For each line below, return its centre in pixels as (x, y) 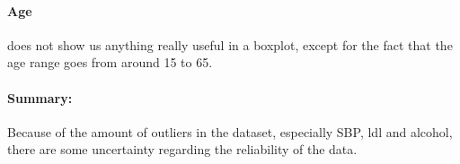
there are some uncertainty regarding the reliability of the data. (182, 149)
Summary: (40, 97)
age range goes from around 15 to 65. (110, 62)
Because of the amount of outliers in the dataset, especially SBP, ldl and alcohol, (230, 131)
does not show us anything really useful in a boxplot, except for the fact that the (230, 44)
